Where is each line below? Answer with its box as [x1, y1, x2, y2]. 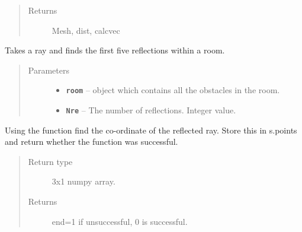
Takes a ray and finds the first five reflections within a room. [5, 44, 225, 56]
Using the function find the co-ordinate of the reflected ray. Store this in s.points [5, 123, 297, 136]
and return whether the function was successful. [5, 135, 178, 148]
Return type [28, 155, 73, 167]
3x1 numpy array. [52, 175, 115, 187]
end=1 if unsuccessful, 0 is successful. [52, 215, 188, 227]
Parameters [28, 63, 69, 76]
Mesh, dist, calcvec [52, 24, 120, 36]
